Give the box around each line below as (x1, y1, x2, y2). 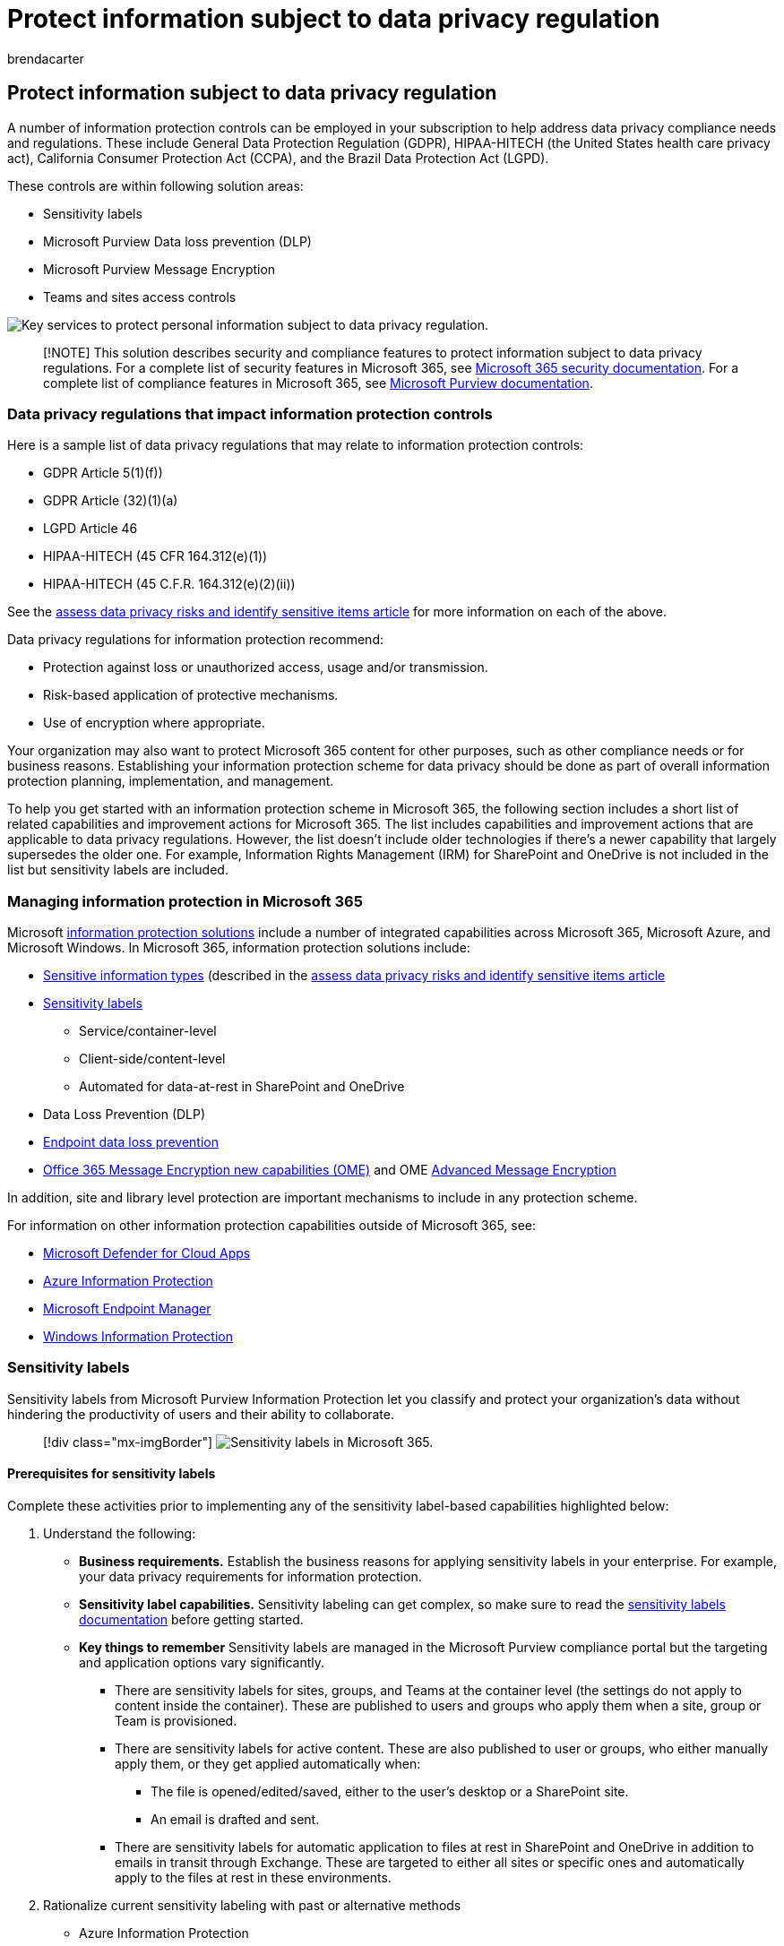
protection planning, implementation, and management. (7, 773, 334, 789)
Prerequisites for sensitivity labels (7, 1466, 216, 1482)
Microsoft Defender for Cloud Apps (43, 1245, 251, 1261)
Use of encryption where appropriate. (43, 715, 265, 731)
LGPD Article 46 (43, 521, 138, 537)
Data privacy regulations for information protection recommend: (7, 632, 383, 648)
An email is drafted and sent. (151, 1812, 320, 1828)
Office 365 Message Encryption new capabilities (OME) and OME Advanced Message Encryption (43, 1162, 616, 1178)
